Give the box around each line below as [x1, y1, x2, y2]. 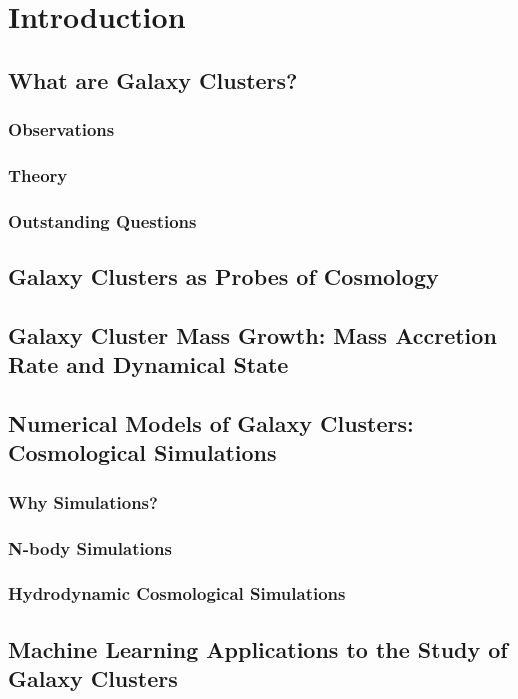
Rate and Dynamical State [8, 349, 289, 380]
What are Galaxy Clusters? [8, 64, 298, 95]
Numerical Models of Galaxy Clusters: [8, 408, 414, 439]
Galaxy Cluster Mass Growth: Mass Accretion [8, 319, 497, 350]
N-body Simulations [8, 535, 173, 560]
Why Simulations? [8, 489, 158, 514]
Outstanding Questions [8, 208, 197, 233]
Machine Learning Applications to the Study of [8, 633, 508, 664]
